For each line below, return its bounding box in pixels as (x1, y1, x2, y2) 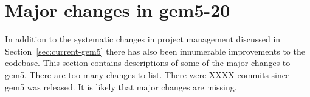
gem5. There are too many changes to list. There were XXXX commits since (5, 68, 290, 81)
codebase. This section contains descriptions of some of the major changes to (5, 56, 291, 69)
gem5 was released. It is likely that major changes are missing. (5, 80, 237, 93)
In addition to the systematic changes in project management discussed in (5, 33, 281, 45)
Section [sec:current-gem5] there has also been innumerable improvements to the (5, 44, 305, 57)
